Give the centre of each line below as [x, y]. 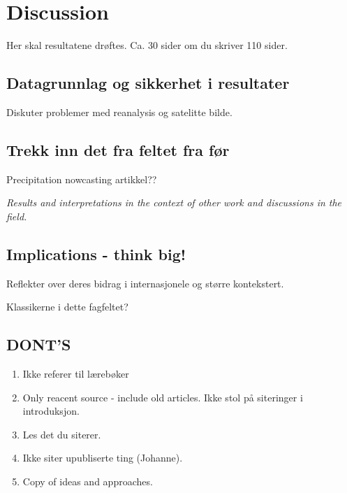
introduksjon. [51, 411]
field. [17, 216]
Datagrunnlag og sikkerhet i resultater [148, 83]
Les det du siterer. [62, 434]
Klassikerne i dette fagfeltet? [67, 307]
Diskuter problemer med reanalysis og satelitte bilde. [119, 112]
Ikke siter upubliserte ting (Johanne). [103, 458]
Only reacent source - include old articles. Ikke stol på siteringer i [163, 397]
